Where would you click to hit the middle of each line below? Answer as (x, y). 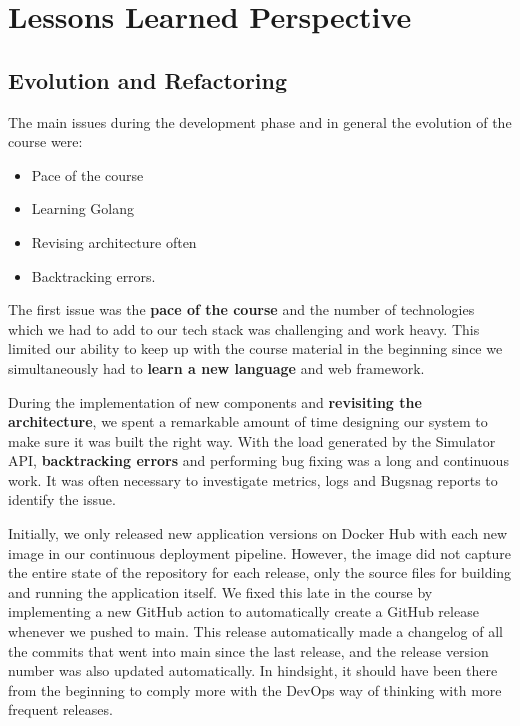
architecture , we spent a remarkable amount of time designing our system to (248, 421)
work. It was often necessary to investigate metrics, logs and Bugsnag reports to (253, 479)
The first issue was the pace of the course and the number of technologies (241, 309)
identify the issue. (62, 499)
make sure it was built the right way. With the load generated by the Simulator (252, 440)
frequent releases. (60, 709)
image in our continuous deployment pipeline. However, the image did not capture (260, 552)
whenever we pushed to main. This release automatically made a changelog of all (255, 631)
